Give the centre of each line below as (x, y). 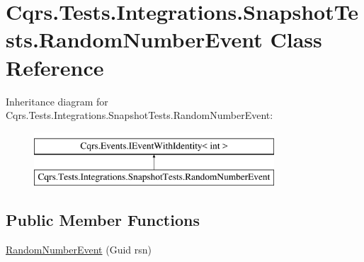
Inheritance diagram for (57, 101)
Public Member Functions (103, 220)
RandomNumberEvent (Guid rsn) (79, 250)
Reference (55, 67)
